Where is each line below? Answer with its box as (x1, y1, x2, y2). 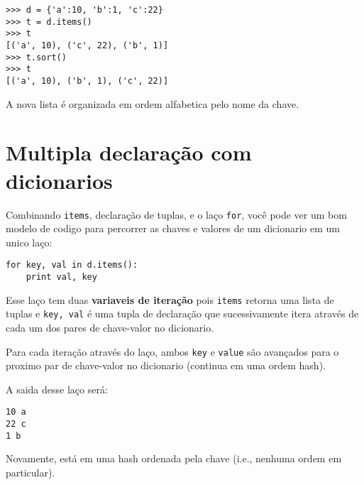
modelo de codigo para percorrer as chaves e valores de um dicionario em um (6, 221, 341, 236)
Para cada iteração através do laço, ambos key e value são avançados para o (6, 344, 339, 359)
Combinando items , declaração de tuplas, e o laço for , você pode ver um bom (6, 207, 347, 222)
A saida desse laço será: (6, 381, 108, 396)
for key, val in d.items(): (6, 260, 138, 271)
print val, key (26, 272, 97, 282)
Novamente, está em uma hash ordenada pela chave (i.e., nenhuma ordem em (6, 451, 342, 466)
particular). (6, 464, 55, 479)
